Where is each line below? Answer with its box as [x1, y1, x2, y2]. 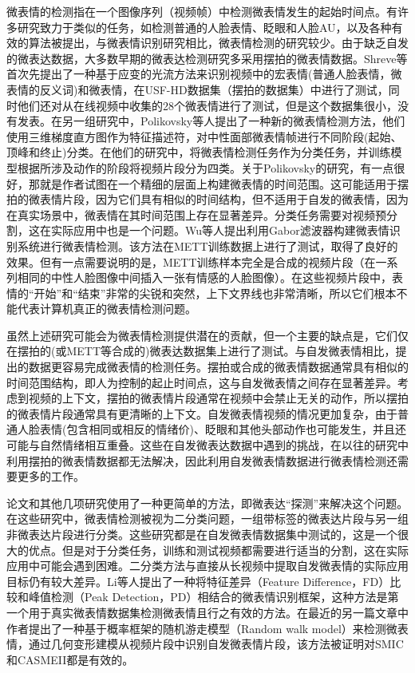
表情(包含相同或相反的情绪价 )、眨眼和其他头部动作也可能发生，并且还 [39, 421, 406, 437]
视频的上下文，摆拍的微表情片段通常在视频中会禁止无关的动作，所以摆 [28, 390, 397, 406]
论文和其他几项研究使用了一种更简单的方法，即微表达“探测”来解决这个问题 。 [6, 494, 409, 511]
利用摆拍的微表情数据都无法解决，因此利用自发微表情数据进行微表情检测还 [6, 452, 397, 469]
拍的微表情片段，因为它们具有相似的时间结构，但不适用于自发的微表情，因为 [6, 191, 409, 208]
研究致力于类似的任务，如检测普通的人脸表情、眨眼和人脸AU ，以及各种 [17, 18, 392, 35]
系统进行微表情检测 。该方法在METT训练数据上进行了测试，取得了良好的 [17, 237, 398, 254]
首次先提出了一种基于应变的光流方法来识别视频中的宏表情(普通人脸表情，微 [6, 65, 402, 82]
